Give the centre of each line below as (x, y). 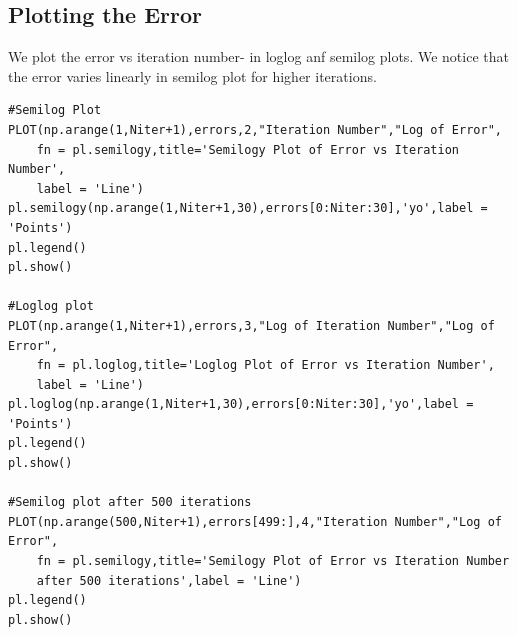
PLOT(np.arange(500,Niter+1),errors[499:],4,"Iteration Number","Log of (255, 521)
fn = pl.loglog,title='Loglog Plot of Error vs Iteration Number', (265, 365)
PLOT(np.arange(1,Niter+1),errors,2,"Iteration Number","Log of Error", (255, 129)
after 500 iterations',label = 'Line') (169, 580)
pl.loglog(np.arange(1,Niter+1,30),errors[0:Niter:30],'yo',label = (241, 404)
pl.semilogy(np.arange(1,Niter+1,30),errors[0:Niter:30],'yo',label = (248, 208)
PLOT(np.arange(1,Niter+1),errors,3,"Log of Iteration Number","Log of (251, 325)
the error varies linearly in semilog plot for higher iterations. (192, 75)
